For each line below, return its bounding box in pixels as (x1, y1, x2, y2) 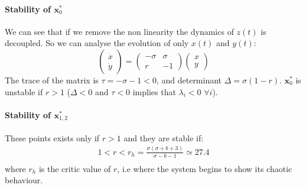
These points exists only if (5, 131, 100, 144)
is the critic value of (38, 162, 111, 174)
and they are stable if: (123, 131, 204, 144)
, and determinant (156, 73, 222, 86)
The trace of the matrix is (5, 73, 99, 86)
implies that (132, 85, 176, 98)
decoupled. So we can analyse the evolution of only (5, 37, 189, 49)
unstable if (5, 85, 43, 98)
